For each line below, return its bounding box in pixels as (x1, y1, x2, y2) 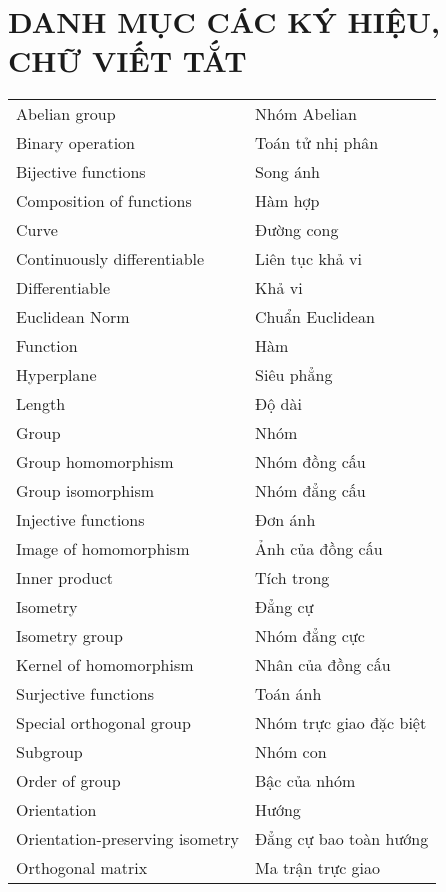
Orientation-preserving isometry (16, 827, 240, 851)
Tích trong (255, 566, 330, 590)
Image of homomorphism (16, 537, 190, 561)
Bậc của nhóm (255, 769, 356, 793)
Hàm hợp (255, 189, 320, 213)
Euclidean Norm (16, 305, 130, 329)
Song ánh (255, 160, 320, 184)
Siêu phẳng (255, 363, 333, 387)
